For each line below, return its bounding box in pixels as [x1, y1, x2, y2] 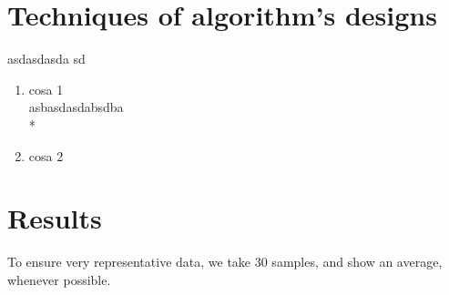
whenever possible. [7, 270, 111, 289]
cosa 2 [28, 146, 64, 165]
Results [7, 199, 102, 237]
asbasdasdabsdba [28, 97, 124, 117]
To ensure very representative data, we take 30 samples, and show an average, [7, 252, 443, 271]
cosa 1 [28, 79, 64, 98]
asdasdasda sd [7, 49, 86, 68]
